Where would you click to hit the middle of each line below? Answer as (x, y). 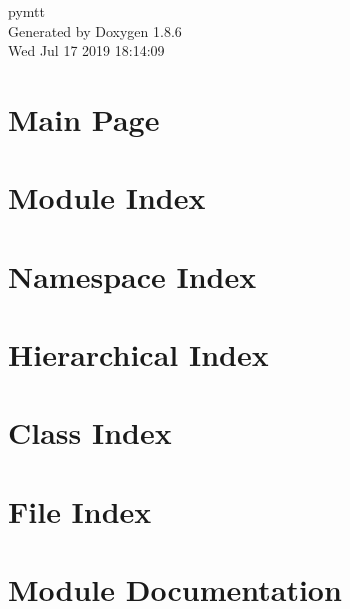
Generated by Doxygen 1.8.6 (95, 30)
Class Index (90, 432)
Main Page (84, 118)
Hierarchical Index (138, 354)
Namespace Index (132, 275)
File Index (80, 510)
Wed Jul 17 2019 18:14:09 (86, 50)
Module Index (107, 197)
